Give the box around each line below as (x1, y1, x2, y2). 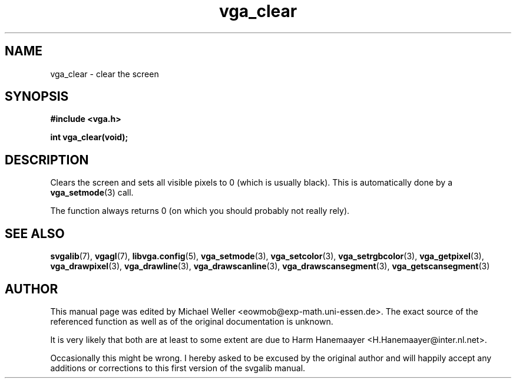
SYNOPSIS (5, 89, 69, 104)
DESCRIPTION (5, 152, 89, 167)
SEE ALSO (5, 226, 65, 241)
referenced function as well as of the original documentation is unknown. (50, 316, 333, 326)
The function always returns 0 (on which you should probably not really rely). (50, 206, 350, 216)
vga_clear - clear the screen (50, 68, 159, 79)
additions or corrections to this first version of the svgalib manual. (50, 362, 306, 373)
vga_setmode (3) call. (50, 187, 134, 198)
